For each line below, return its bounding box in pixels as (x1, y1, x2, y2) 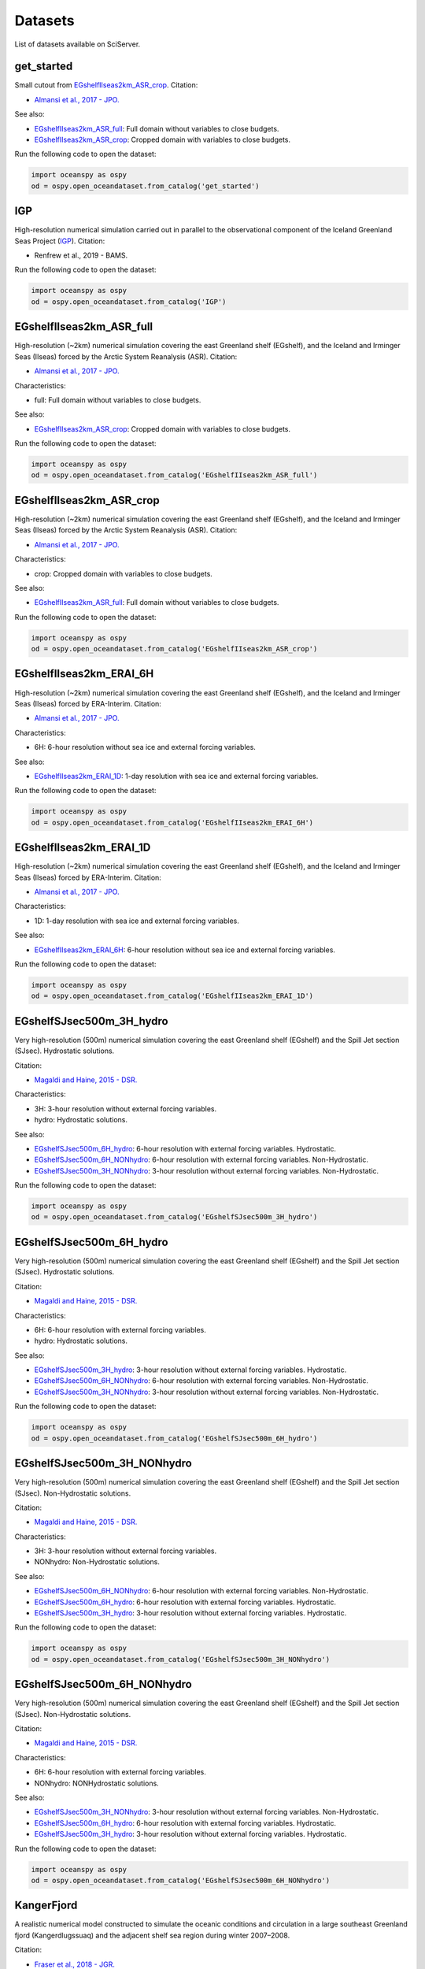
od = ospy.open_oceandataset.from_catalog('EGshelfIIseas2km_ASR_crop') (31, 644, 318, 654)
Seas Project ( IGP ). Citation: (14, 236, 105, 246)
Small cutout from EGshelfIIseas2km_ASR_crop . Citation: (14, 80, 198, 90)
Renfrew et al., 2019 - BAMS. (34, 250, 128, 260)
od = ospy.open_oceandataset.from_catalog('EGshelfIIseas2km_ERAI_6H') (31, 818, 314, 827)
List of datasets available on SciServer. (14, 39, 141, 49)
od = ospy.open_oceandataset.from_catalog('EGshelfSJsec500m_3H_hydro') (31, 1213, 318, 1222)
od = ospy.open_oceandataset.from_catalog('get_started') (31, 181, 260, 191)
